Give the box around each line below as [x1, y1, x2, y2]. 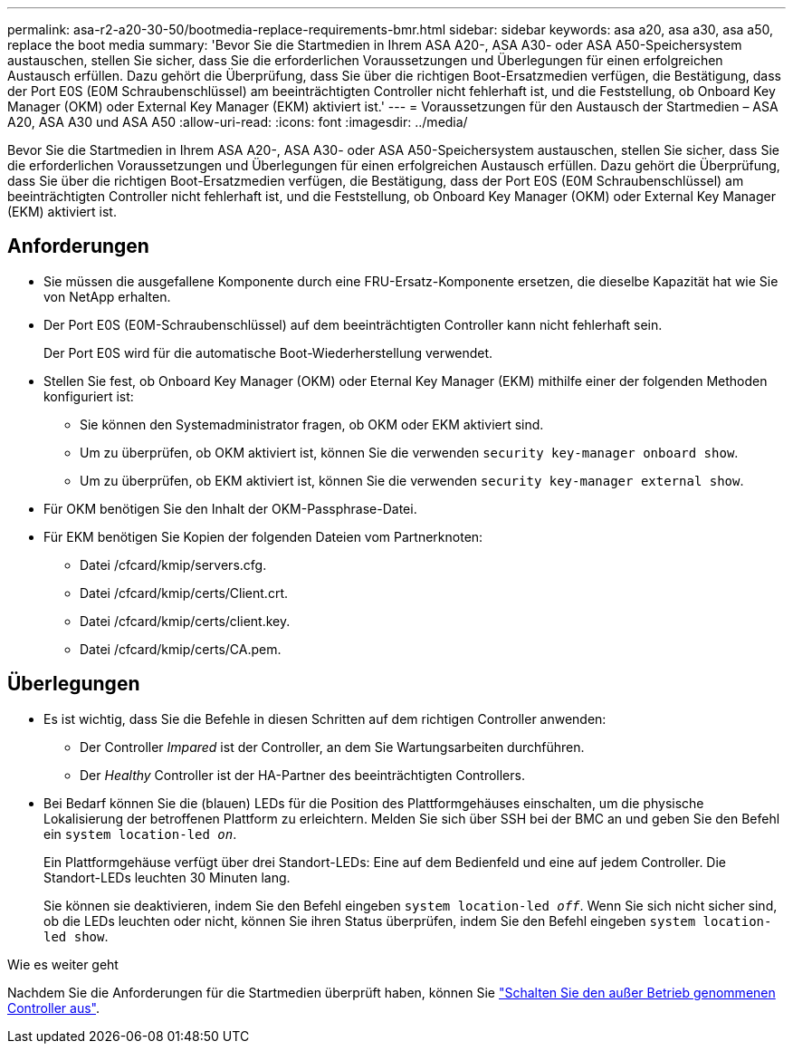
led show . [43, 928, 109, 944]
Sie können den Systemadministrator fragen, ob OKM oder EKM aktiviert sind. [80, 416, 544, 432]
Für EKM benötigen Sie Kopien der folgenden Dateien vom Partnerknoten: [43, 528, 483, 545]
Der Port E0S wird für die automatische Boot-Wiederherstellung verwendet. [43, 344, 493, 361]
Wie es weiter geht [7, 956, 119, 972]
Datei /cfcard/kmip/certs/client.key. [80, 612, 291, 629]
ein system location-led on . [43, 825, 237, 842]
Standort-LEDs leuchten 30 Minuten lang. [43, 869, 291, 885]
